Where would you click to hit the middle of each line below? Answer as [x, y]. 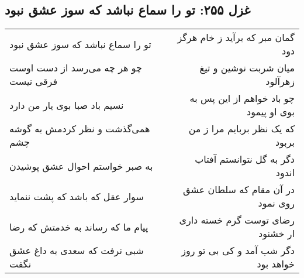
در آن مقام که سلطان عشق [239, 190]
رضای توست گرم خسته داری [237, 220]
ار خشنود [277, 234]
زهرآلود [280, 81]
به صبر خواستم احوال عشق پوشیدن [81, 166]
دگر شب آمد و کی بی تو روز [238, 250]
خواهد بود [276, 264]
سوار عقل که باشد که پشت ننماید [77, 196]
